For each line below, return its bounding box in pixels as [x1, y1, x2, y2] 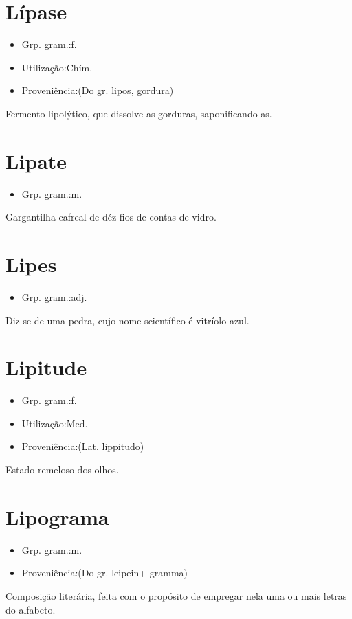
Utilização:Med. [21, 416, 88, 430]
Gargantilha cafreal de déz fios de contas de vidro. [5, 210, 217, 224]
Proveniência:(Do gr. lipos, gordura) [21, 83, 174, 98]
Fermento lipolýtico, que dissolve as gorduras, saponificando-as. [5, 106, 272, 120]
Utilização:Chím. [21, 60, 93, 74]
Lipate [5, 146, 67, 175]
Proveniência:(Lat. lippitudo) [21, 439, 144, 453]
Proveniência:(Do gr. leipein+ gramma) [21, 565, 188, 580]
